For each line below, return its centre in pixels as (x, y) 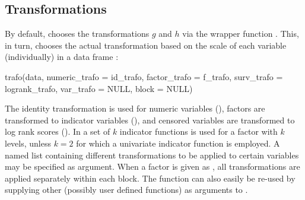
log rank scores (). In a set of (58, 131)
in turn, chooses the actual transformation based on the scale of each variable (146, 45)
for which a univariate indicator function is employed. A (178, 143)
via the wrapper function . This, (241, 34)
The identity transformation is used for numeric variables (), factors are (135, 108)
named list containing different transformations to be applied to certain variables (152, 155)
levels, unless (28, 143)
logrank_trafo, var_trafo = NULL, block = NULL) (99, 88)
